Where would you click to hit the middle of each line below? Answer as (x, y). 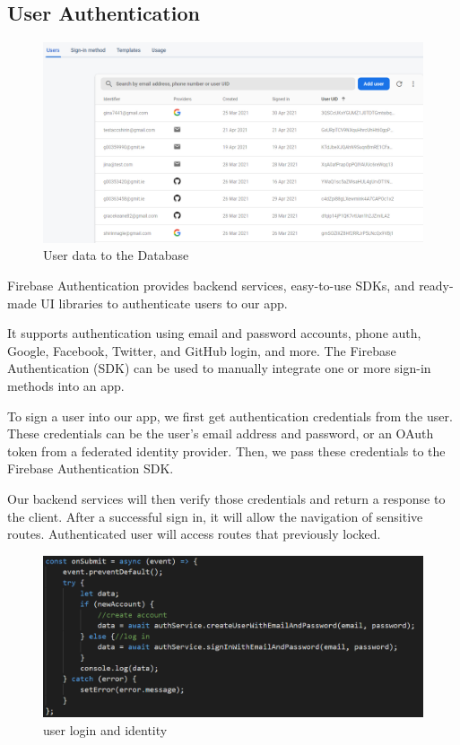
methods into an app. (66, 385)
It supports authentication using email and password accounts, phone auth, (214, 333)
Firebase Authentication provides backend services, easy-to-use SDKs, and (211, 285)
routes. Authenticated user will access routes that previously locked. (194, 534)
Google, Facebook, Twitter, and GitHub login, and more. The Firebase (202, 350)
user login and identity (105, 729)
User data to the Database (116, 255)
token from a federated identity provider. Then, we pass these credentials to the (226, 450)
